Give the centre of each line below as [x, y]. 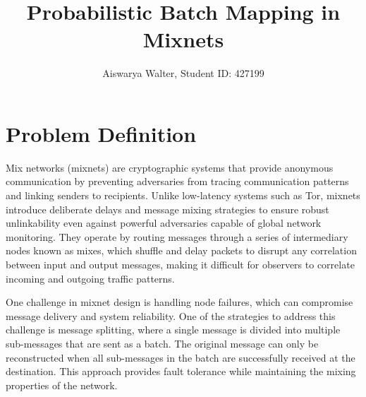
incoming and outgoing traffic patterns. [90, 278]
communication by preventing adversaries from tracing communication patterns [177, 181]
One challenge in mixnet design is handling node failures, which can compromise [179, 302]
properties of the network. [62, 385]
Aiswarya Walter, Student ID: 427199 [183, 73]
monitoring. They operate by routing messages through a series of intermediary [177, 236]
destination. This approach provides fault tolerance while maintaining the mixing [181, 371]
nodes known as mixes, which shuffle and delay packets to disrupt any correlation [181, 250]
